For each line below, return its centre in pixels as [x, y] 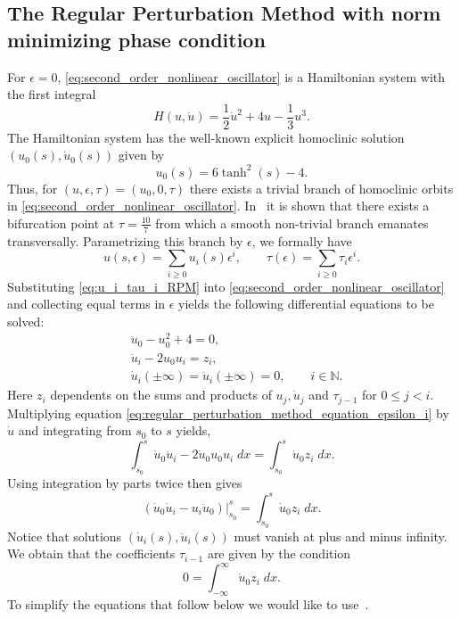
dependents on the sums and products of [161, 395]
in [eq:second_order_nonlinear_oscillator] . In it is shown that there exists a [218, 206]
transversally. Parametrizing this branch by [125, 240]
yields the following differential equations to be [306, 304]
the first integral [52, 94]
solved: [26, 321]
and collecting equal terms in [86, 304]
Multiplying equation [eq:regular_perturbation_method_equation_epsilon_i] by [228, 413]
